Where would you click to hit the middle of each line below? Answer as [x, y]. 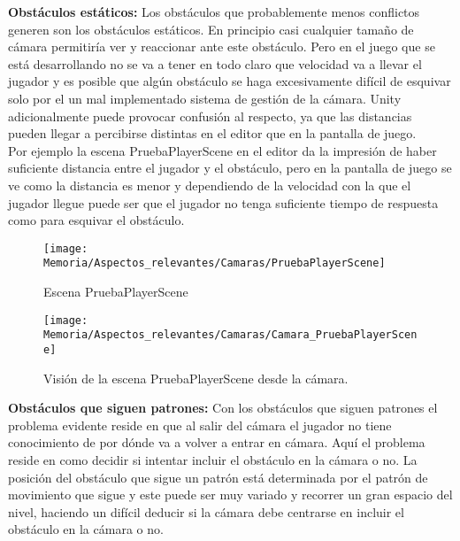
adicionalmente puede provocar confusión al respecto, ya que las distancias [210, 116]
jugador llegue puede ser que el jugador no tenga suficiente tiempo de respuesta [223, 202]
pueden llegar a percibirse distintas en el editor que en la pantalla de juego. [212, 133]
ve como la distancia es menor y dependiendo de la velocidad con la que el [210, 185]
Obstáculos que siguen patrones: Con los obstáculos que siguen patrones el [223, 408]
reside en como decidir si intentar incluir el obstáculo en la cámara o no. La [213, 459]
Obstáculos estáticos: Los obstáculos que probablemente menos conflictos [214, 12]
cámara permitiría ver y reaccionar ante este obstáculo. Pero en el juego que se [222, 46]
